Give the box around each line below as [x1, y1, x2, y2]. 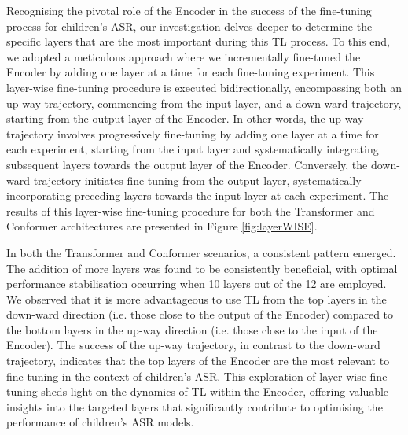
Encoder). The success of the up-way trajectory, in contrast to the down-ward [6, 337, 380, 353]
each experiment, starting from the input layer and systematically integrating [6, 141, 379, 157]
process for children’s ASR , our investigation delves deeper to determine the [6, 17, 373, 34]
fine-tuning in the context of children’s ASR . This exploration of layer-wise [6, 367, 366, 384]
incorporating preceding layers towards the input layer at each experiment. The [6, 187, 389, 204]
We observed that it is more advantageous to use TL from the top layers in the [6, 290, 387, 307]
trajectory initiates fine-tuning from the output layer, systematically [33, 171, 362, 188]
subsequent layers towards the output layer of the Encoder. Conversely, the [6, 156, 368, 172]
